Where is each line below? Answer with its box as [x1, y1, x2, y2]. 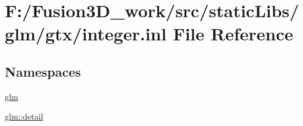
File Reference [173, 21, 293, 46]
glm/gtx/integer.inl [5, 21, 167, 46]
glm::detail [5, 110, 43, 122]
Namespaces [5, 62, 81, 80]
